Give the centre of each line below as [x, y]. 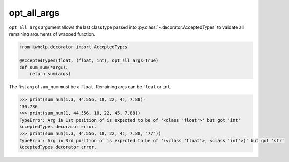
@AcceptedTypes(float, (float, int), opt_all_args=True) [89, 60]
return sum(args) [50, 74]
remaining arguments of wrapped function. [52, 34]
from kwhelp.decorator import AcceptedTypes [73, 47]
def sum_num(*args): [44, 67]
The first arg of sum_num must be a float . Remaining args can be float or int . [90, 87]
